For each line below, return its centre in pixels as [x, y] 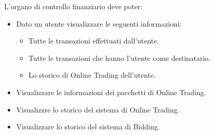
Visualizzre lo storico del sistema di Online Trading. [98, 109]
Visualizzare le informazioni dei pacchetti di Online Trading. [111, 92]
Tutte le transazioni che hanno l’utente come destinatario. [120, 58]
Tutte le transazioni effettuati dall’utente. [94, 41]
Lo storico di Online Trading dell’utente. [92, 75]
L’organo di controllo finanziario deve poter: [73, 6]
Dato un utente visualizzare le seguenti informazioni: [99, 23]
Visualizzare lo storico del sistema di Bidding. [88, 127]
